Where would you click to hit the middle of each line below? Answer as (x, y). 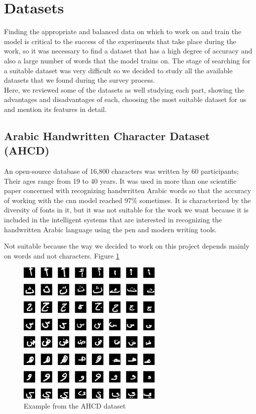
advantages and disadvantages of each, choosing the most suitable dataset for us (125, 99)
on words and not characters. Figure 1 (62, 255)
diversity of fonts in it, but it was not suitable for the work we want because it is (126, 210)
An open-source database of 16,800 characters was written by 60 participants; (122, 171)
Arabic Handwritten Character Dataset (107, 135)
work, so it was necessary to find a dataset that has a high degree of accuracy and (128, 51)
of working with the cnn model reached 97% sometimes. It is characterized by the (128, 200)
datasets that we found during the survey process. (80, 80)
